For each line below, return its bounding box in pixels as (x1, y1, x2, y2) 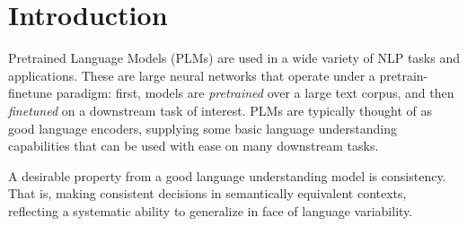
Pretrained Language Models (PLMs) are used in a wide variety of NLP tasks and (8, 48, 460, 67)
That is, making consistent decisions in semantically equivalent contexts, (8, 184, 407, 203)
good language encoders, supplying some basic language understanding (8, 118, 397, 137)
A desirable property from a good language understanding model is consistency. (8, 166, 446, 185)
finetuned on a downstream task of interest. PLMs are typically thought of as (8, 100, 433, 119)
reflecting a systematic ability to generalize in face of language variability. (8, 201, 413, 220)
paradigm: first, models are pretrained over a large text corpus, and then (56, 83, 454, 102)
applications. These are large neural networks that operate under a (8, 65, 375, 84)
